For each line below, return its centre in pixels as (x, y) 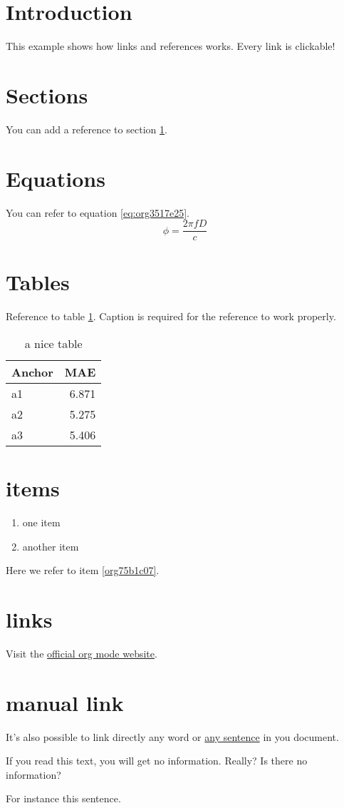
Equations (56, 178)
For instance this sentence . (63, 798)
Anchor (32, 372)
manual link (65, 702)
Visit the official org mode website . (82, 653)
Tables (38, 282)
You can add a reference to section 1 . (87, 129)
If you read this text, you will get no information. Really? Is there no (157, 761)
